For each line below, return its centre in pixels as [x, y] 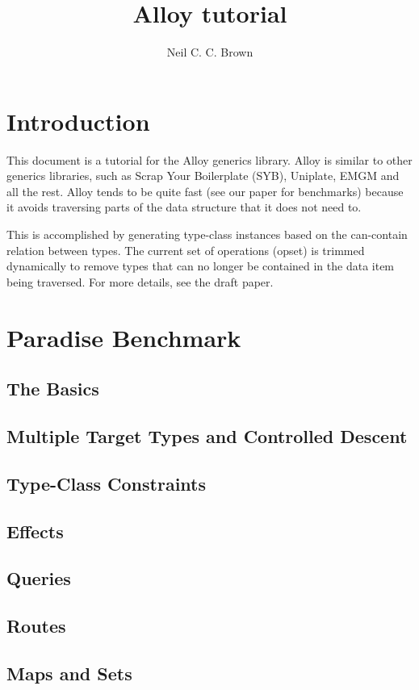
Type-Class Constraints [107, 483]
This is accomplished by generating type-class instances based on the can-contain [207, 234]
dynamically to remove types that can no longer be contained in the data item [201, 266]
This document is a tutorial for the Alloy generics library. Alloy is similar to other [209, 159]
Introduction [78, 121]
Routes [36, 626]
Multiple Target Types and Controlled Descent [207, 435]
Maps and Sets [69, 673]
